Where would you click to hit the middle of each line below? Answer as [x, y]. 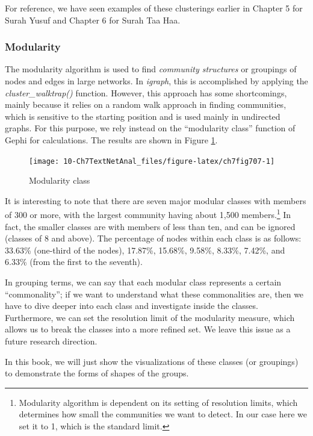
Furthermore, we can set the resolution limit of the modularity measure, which [150, 317]
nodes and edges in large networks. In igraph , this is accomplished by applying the [156, 81]
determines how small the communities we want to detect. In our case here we [163, 414]
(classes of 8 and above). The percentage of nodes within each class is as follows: [153, 238]
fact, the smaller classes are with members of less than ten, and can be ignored [150, 226]
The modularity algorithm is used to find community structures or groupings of [151, 69]
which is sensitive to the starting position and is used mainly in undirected [143, 116]
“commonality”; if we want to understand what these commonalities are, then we [154, 294]
